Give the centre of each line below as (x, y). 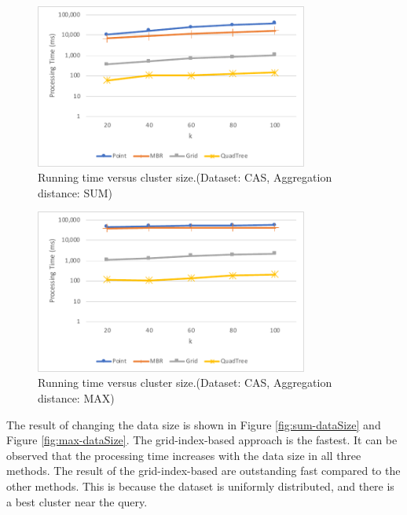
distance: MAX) (76, 397)
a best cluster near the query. (77, 501)
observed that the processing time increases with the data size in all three (184, 455)
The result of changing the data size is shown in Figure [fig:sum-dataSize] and (194, 424)
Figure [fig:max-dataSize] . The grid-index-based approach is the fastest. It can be (202, 440)
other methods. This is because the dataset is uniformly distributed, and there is (200, 486)
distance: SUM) (75, 192)
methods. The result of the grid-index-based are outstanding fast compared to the (203, 471)
